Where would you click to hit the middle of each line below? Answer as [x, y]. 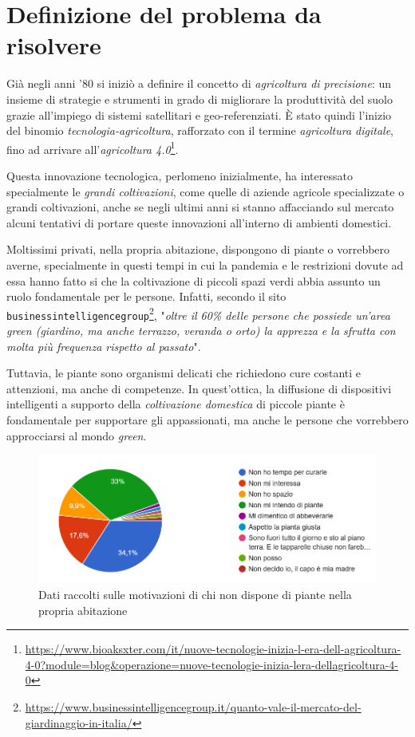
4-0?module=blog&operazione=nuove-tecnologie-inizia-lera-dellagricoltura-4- [212, 664]
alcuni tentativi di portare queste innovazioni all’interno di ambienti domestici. [199, 222]
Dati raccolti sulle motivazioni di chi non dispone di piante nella [195, 594]
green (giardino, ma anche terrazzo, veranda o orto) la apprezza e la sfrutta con [201, 330]
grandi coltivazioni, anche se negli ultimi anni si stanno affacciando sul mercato [200, 207]
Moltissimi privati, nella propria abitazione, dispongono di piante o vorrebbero [198, 249]
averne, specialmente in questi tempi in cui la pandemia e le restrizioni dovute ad [205, 264]
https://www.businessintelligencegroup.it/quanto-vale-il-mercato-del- [193, 706]
